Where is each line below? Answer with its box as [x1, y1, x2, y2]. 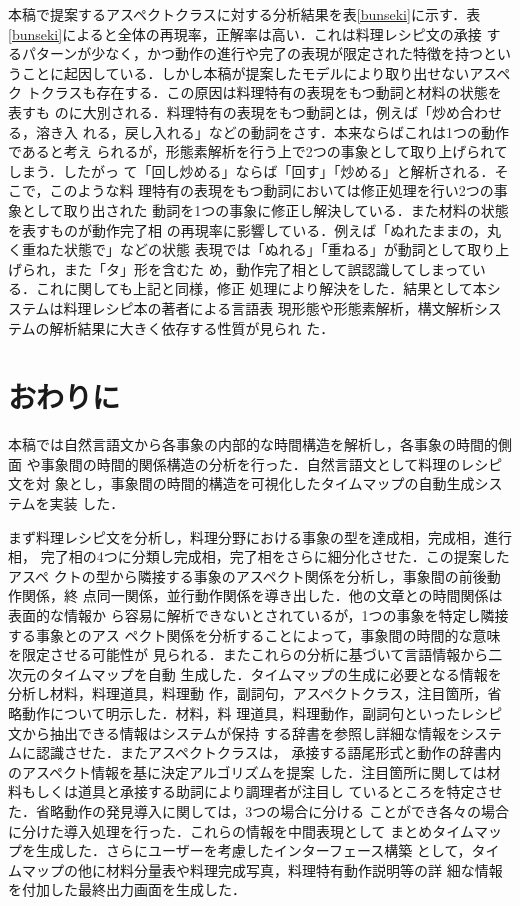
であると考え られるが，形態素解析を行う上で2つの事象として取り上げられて [8, 141, 508, 162]
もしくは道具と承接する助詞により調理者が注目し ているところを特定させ [21, 781, 503, 802]
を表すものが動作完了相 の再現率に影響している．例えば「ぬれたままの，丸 [8, 219, 501, 240]
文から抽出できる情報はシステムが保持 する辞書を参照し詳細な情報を [8, 722, 460, 743]
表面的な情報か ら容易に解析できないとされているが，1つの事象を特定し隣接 [8, 604, 509, 625]
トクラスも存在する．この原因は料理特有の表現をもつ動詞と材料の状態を [26, 82, 502, 103]
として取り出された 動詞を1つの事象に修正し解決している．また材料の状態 [21, 199, 509, 220]
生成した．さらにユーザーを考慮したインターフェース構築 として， [35, 840, 472, 861]
